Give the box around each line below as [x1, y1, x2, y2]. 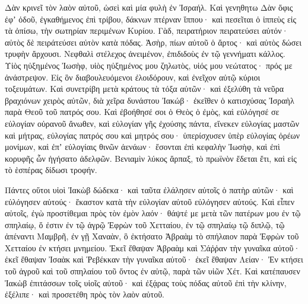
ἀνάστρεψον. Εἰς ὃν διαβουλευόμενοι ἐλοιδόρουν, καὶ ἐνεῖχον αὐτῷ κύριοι [5, 71, 261, 83]
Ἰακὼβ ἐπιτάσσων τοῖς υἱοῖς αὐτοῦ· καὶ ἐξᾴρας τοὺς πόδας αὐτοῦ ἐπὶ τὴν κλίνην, [5, 276, 287, 289]
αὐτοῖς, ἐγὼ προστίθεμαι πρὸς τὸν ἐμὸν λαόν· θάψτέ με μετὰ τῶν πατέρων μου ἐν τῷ [5, 207, 301, 219]
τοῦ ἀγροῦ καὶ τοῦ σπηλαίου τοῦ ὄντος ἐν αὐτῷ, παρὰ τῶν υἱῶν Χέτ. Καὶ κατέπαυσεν [5, 265, 300, 277]
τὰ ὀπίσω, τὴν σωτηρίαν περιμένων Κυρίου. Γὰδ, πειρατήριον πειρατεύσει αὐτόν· [5, 24, 288, 37]
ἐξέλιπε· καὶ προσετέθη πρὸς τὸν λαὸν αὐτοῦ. [5, 288, 164, 300]
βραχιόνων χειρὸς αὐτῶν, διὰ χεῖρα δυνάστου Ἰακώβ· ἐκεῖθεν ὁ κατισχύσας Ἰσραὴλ [5, 94, 294, 106]
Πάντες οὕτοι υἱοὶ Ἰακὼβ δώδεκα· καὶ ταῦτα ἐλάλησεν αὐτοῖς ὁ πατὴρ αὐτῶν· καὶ [5, 183, 294, 196]
